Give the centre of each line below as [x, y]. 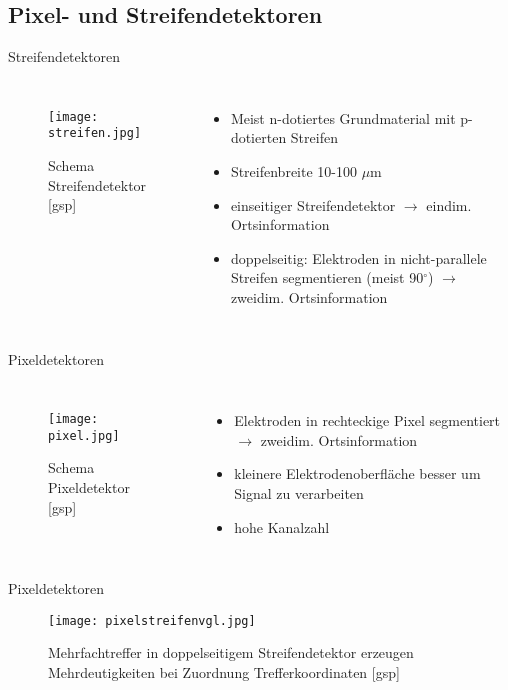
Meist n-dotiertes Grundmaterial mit [343, 117]
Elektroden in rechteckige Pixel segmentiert [367, 420]
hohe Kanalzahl [282, 526]
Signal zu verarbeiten [299, 492]
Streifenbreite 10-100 [293, 170]
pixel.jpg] [84, 435]
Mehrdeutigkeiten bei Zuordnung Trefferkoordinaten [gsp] [224, 671]
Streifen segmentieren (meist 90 [327, 277]
